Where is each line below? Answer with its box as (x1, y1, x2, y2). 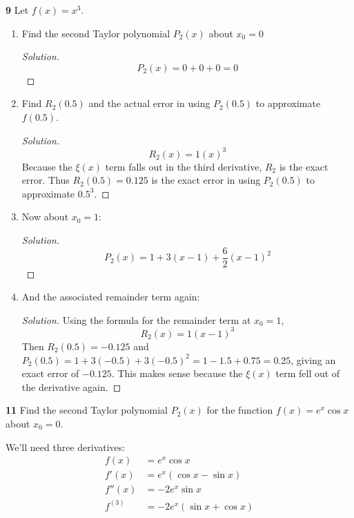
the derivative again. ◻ (21, 379, 121, 394)
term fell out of (275, 366, 340, 381)
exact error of (21, 366, 79, 381)
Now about (21, 209, 69, 224)
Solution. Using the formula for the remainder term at (21, 312, 251, 327)
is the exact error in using (151, 173, 261, 187)
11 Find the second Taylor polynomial (6, 403, 168, 417)
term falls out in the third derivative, (105, 159, 262, 173)
